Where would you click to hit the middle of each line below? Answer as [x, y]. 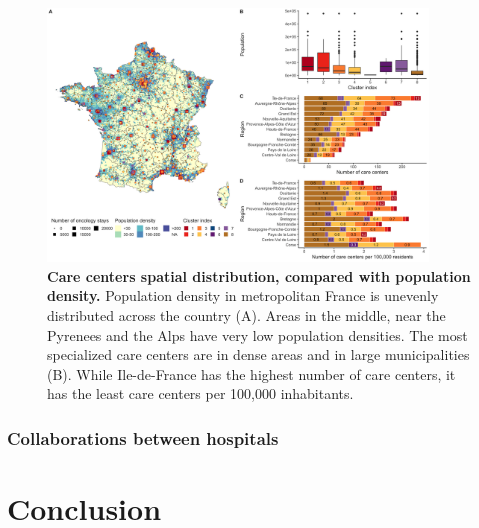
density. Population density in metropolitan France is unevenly [243, 295]
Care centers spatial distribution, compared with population [259, 275]
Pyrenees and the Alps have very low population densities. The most [257, 334]
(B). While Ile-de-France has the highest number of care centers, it [251, 373]
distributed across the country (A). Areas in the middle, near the [246, 314]
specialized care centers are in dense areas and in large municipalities [258, 354]
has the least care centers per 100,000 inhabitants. [200, 393]
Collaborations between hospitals [143, 437]
